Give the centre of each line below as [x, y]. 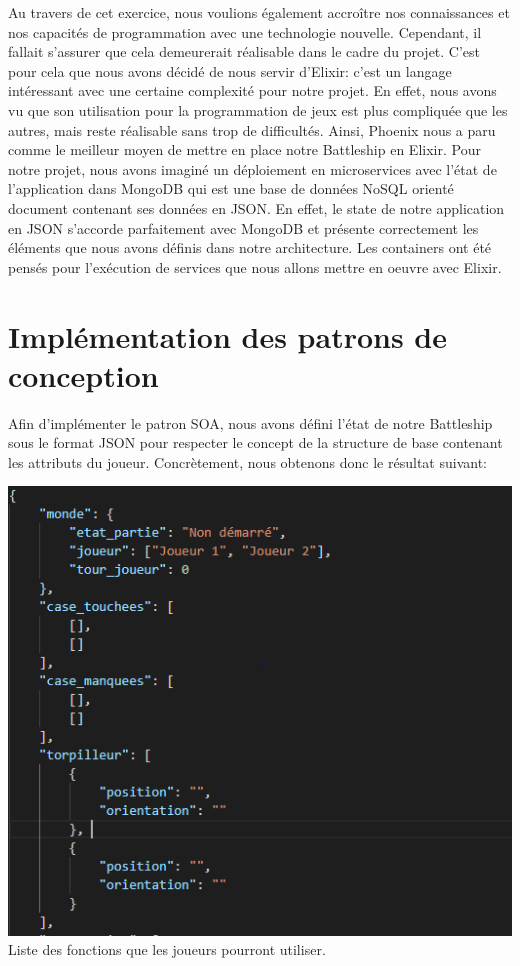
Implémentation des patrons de [228, 335]
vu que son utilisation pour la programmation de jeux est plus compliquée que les [258, 109]
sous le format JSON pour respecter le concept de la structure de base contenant [255, 442]
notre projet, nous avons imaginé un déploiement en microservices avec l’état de [252, 168]
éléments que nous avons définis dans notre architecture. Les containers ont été [250, 247]
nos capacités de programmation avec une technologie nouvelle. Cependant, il [245, 31]
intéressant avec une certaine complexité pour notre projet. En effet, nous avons [252, 90]
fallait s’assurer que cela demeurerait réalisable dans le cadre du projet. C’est [244, 51]
